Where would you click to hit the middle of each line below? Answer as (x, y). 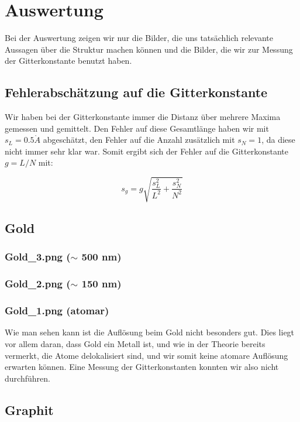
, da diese (278, 140)
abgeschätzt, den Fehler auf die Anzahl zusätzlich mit (139, 140)
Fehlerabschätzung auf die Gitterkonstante (136, 92)
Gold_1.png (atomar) (57, 311)
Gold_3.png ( (38, 257)
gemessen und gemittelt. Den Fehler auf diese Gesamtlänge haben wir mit (137, 128)
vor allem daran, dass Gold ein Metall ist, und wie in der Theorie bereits (135, 343)
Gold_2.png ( (38, 284)
